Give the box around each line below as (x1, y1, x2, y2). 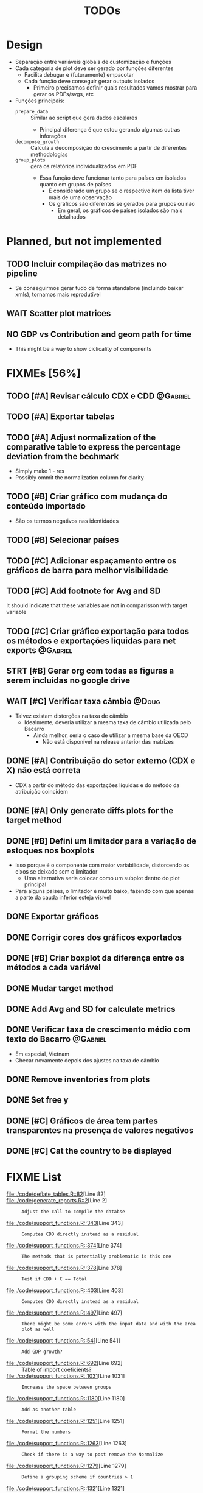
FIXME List (6, 1170, 62, 1184)
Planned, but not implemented (6, 235, 162, 249)
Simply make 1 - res (15, 467, 65, 475)
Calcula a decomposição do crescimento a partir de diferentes (30, 144, 187, 151)
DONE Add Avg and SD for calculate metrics (6, 1003, 176, 1014)
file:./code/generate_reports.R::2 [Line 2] (6, 1197, 108, 1204)
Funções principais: (15, 97, 65, 104)
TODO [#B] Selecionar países (6, 535, 119, 545)
